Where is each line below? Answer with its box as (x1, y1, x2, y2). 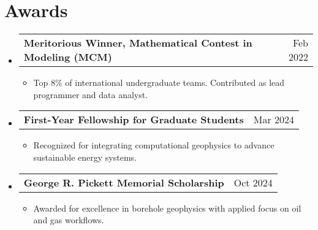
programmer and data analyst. (33, 88, 148, 101)
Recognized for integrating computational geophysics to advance (33, 139, 274, 151)
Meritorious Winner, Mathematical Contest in (23, 36, 252, 50)
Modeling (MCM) (23, 50, 112, 64)
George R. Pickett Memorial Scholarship (23, 175, 224, 190)
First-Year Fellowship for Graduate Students (23, 112, 244, 127)
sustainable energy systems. (33, 150, 137, 163)
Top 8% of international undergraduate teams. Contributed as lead (33, 76, 285, 89)
